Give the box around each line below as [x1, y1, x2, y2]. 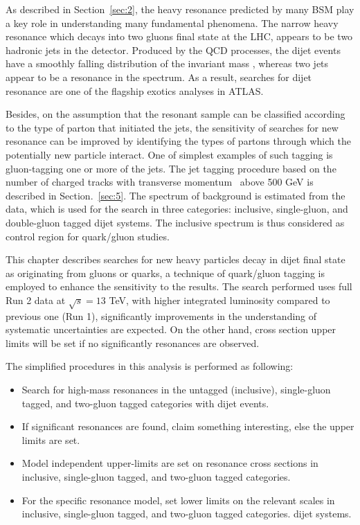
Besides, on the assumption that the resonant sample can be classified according [6, 107, 345, 121]
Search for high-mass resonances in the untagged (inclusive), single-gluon [21, 382, 331, 397]
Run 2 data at [6, 292, 66, 307]
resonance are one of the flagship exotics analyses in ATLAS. [6, 83, 264, 98]
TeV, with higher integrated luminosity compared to [109, 292, 330, 307]
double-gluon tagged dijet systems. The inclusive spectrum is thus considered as [6, 215, 345, 229]
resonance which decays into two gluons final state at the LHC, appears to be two [6, 29, 353, 44]
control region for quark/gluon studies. [6, 229, 170, 243]
